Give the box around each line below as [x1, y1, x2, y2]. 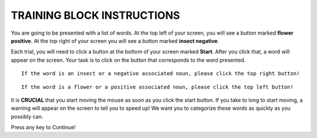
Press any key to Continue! [11, 124, 76, 131]
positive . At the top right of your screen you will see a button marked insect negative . [11, 37, 220, 44]
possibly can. [11, 113, 43, 120]
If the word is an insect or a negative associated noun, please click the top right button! [21, 70, 300, 77]
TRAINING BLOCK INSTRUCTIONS [11, 9, 180, 22]
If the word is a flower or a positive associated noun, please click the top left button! [21, 83, 294, 90]
